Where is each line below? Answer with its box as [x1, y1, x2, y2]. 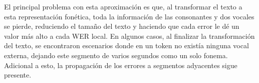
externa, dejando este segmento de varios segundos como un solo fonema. [4, 50, 228, 60]
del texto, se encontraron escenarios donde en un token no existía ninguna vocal [4, 40, 249, 51]
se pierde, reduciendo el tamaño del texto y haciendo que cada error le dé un [4, 21, 239, 31]
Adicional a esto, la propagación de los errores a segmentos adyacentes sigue [4, 60, 237, 70]
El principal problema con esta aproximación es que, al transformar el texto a [4, 1, 242, 11]
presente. [4, 70, 32, 80]
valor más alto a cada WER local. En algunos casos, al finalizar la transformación [4, 30, 255, 41]
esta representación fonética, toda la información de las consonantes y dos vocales [4, 11, 254, 21]
